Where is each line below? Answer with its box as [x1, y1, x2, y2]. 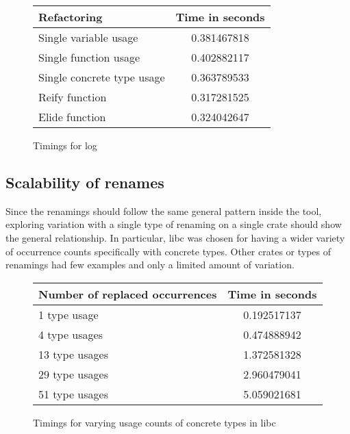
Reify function [38, 89, 107, 105]
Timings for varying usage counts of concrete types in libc [33, 415, 276, 429]
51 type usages [38, 385, 108, 402]
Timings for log [33, 138, 97, 152]
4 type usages [38, 326, 103, 342]
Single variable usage [38, 29, 138, 45]
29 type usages [38, 366, 108, 382]
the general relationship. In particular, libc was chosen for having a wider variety [5, 230, 345, 244]
